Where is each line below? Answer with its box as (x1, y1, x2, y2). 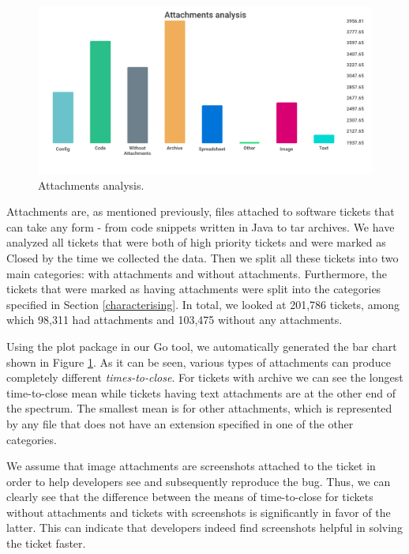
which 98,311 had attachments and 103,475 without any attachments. (6, 311, 343, 328)
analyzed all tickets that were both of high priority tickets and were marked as (6, 234, 386, 251)
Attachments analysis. (38, 176, 144, 193)
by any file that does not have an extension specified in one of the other (6, 415, 354, 432)
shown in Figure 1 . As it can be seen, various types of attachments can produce (6, 353, 391, 370)
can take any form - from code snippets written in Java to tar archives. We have (6, 218, 395, 235)
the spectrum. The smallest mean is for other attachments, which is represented (6, 400, 392, 416)
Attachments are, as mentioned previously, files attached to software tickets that (6, 203, 395, 220)
